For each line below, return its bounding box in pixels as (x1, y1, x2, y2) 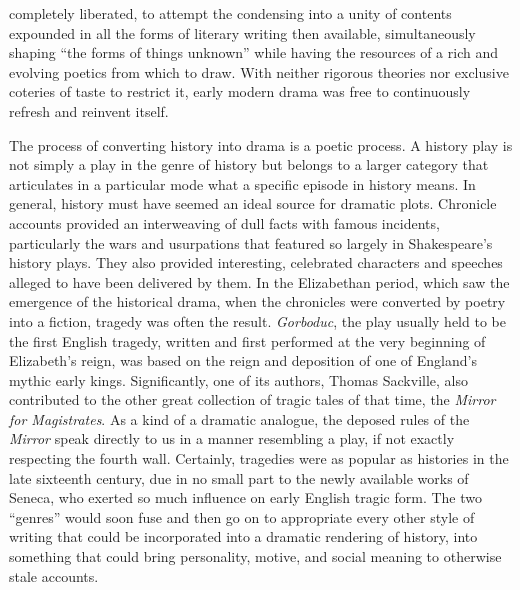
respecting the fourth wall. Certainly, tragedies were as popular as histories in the (9, 448, 509, 469)
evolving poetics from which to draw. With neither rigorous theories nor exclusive (9, 61, 509, 82)
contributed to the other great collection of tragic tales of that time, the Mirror (9, 389, 496, 410)
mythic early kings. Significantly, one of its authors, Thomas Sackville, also (9, 369, 468, 390)
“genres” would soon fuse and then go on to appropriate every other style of (9, 506, 475, 527)
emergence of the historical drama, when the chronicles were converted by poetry (9, 291, 506, 312)
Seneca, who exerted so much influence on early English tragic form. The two (9, 487, 482, 508)
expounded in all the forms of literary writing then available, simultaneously (9, 22, 476, 43)
